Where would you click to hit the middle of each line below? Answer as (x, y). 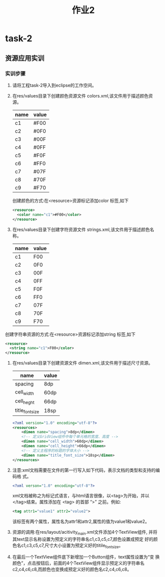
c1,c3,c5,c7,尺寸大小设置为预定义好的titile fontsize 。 (72, 546)
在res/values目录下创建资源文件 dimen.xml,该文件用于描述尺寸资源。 (82, 363)
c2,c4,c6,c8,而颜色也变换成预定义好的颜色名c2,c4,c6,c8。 (72, 569)
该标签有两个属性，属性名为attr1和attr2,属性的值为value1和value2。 (81, 522)
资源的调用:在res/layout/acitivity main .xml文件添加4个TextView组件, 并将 (85, 533)
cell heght (25, 401)
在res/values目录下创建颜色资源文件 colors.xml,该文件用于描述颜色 (80, 96)
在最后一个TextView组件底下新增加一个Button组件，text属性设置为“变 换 (86, 557)
